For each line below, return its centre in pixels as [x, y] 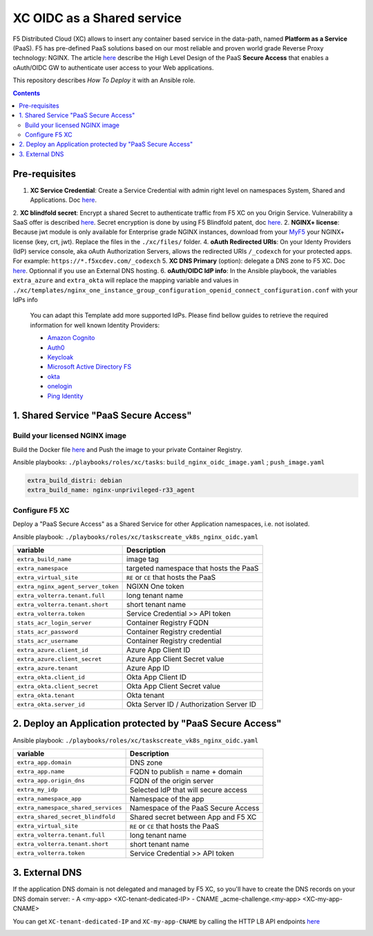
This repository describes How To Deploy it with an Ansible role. [104, 80]
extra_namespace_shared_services [69, 808]
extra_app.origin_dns [51, 781]
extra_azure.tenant [48, 668]
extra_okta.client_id [51, 677]
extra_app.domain [44, 763]
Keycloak [60, 357]
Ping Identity [65, 396]
